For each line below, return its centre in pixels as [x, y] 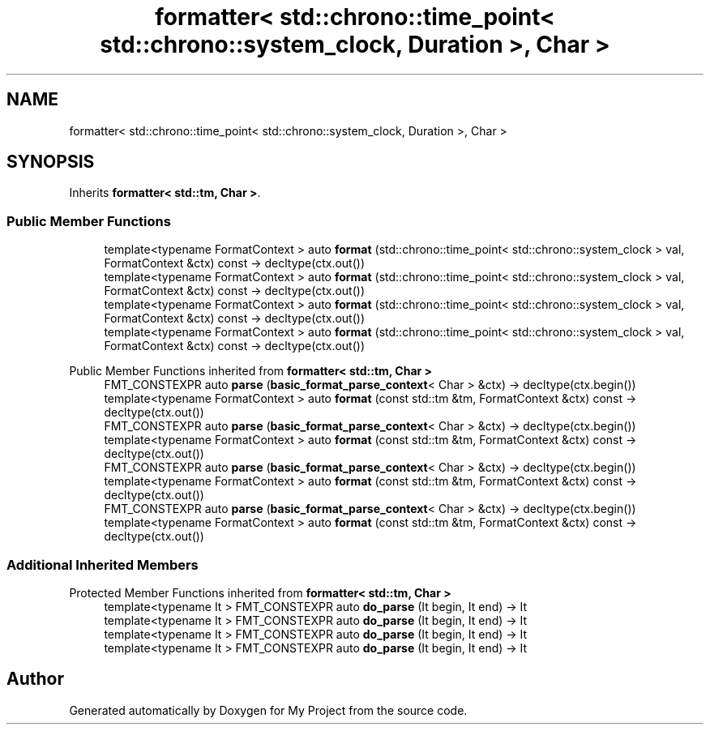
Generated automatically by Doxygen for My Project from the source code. [268, 710]
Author [35, 679]
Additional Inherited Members [103, 564]
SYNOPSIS [51, 162]
